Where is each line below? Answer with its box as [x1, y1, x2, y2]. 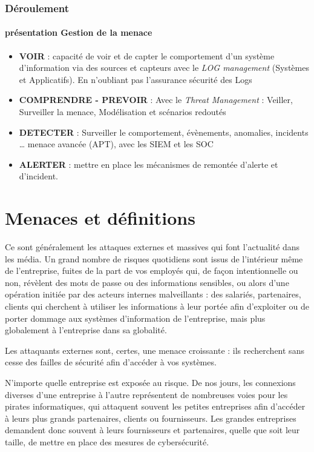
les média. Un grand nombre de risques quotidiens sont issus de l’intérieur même [5, 252, 303, 265]
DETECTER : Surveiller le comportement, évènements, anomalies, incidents [19, 125, 309, 138]
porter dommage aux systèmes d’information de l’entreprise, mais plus [5, 311, 266, 324]
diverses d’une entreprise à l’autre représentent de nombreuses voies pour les [5, 388, 288, 400]
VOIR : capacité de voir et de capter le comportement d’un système [19, 49, 275, 62]
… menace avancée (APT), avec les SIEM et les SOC [19, 138, 214, 150]
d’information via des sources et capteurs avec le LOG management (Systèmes [19, 61, 309, 74]
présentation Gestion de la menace [5, 26, 152, 39]
